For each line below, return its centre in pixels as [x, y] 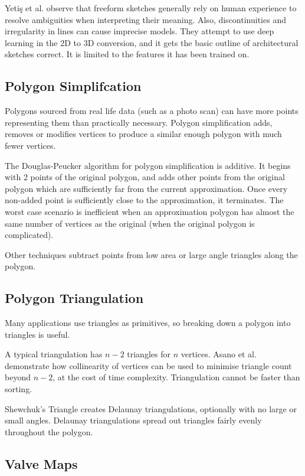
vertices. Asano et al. [219, 354]
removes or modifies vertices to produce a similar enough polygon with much [143, 134]
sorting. [19, 389]
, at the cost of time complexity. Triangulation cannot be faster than [176, 377]
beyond [18, 377]
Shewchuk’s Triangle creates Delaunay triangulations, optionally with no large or [151, 408]
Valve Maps [41, 463]
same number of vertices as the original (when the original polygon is [130, 223]
